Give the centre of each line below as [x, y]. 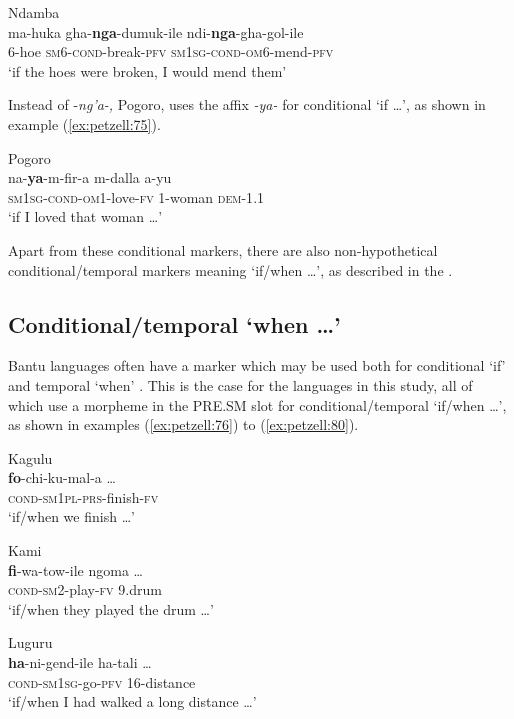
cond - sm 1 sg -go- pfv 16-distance [102, 681]
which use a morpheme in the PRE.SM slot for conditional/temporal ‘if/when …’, [257, 404]
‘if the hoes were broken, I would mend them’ [147, 70]
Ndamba [34, 12]
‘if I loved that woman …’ [85, 216]
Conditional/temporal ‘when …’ [174, 323]
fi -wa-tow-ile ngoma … [75, 569]
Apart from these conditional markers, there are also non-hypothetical [223, 249]
